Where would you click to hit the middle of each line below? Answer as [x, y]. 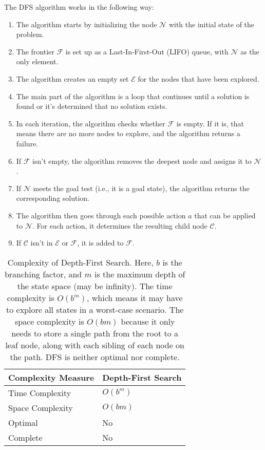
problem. [30, 34]
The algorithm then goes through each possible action [101, 215]
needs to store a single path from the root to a [95, 333]
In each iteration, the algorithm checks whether [91, 123]
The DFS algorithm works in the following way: [79, 7]
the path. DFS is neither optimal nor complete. [95, 357]
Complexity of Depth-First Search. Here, [80, 262]
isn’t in [42, 243]
